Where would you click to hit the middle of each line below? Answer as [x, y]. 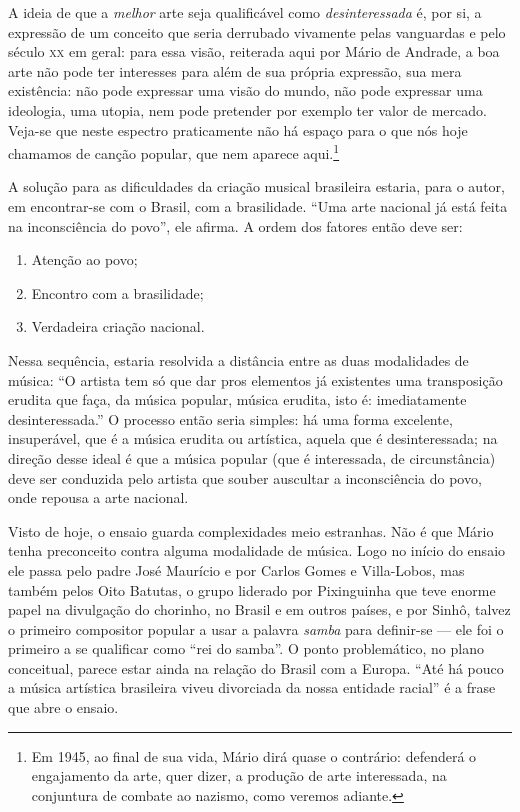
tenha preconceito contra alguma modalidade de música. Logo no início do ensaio [257, 550]
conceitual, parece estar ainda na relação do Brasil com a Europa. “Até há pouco [256, 667]
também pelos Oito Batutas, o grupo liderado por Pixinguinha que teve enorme [252, 589]
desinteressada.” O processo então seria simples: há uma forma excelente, [230, 418]
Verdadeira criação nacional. [118, 326]
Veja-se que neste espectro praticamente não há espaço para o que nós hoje [238, 129]
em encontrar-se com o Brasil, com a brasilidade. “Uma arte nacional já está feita [258, 206]
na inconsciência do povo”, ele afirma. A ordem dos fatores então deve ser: [235, 225]
